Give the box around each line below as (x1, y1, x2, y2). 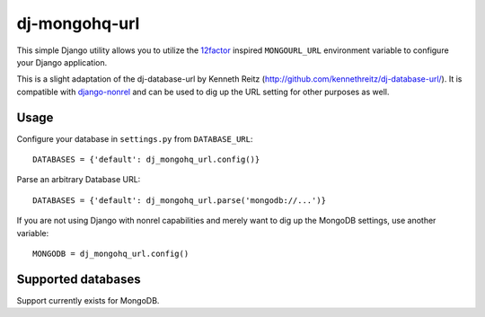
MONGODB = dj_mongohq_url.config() (32, 248, 190, 259)
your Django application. (16, 57, 108, 67)
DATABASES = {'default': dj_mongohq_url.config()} (32, 154, 260, 165)
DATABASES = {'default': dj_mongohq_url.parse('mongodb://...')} (32, 195, 327, 206)
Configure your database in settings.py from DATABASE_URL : (16, 133, 253, 144)
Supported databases (16, 271, 141, 286)
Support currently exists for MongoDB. (16, 295, 160, 305)
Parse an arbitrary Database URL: (16, 174, 141, 185)
